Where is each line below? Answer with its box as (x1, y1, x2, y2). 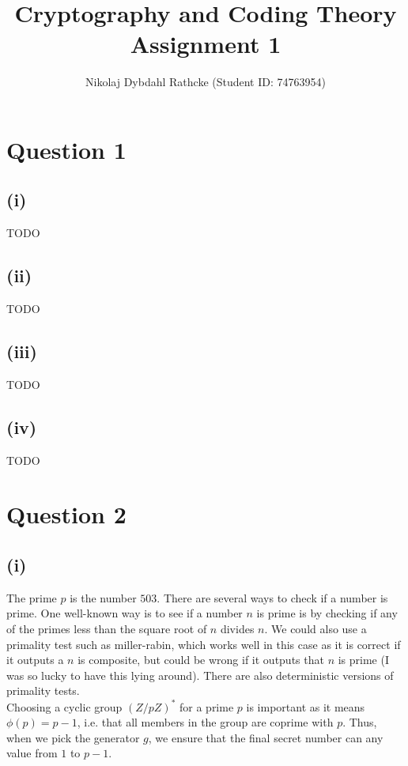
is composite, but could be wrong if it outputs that (77, 651, 324, 668)
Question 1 (6, 133, 127, 165)
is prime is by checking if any (256, 605, 398, 621)
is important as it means (246, 698, 365, 715)
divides (220, 621, 255, 637)
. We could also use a (264, 621, 367, 637)
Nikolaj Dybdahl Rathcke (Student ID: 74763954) (85, 74, 326, 90)
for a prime (179, 698, 234, 715)
